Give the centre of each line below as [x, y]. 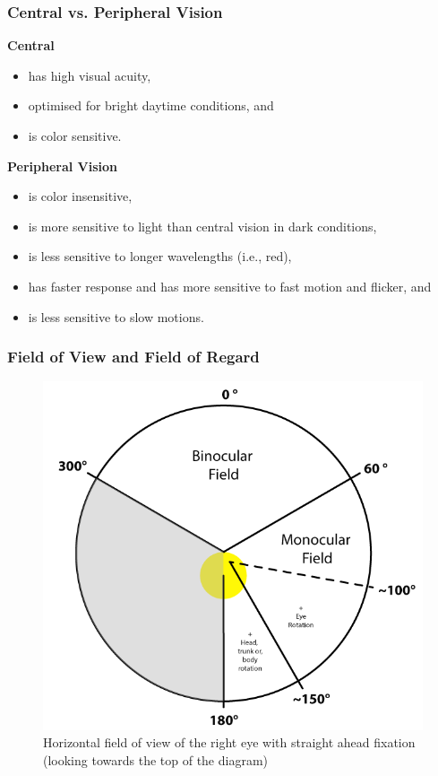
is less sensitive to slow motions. [116, 316]
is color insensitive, [80, 196]
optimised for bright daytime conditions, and [151, 105]
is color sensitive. [75, 135]
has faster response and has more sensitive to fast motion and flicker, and [230, 286]
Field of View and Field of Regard [133, 357]
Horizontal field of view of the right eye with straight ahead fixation [229, 742]
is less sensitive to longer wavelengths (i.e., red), [160, 256]
